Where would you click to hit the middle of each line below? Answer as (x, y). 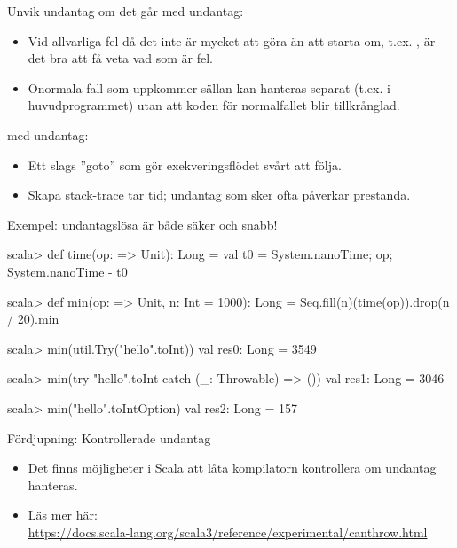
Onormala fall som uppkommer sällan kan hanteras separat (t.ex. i (209, 87)
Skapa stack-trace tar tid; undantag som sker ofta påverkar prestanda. (219, 195)
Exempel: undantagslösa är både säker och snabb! (142, 224)
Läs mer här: (63, 515)
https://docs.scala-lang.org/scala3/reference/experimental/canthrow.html (228, 532)
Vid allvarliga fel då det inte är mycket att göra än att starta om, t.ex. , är (232, 40)
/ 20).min (33, 319)
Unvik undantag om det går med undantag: (126, 11)
